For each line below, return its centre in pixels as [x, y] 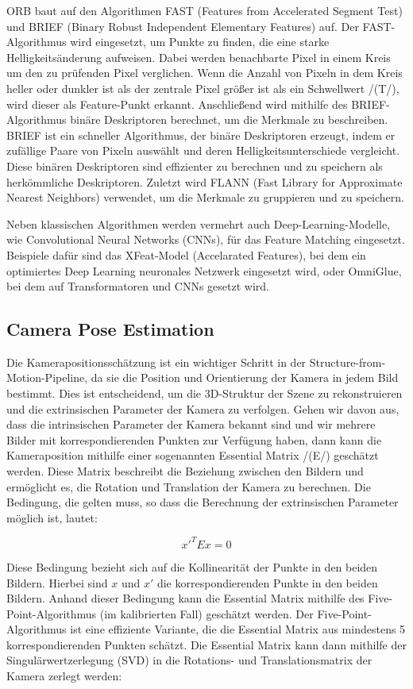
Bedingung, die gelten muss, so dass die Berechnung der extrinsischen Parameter [203, 502]
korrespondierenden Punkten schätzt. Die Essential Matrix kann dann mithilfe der [206, 644]
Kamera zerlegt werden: [64, 676]
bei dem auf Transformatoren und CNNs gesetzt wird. [138, 286]
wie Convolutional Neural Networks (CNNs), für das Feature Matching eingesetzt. [206, 239]
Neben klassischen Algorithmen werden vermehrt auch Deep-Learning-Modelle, [199, 223]
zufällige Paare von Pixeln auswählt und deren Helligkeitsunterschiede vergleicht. [203, 150]
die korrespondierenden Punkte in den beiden [267, 582]
